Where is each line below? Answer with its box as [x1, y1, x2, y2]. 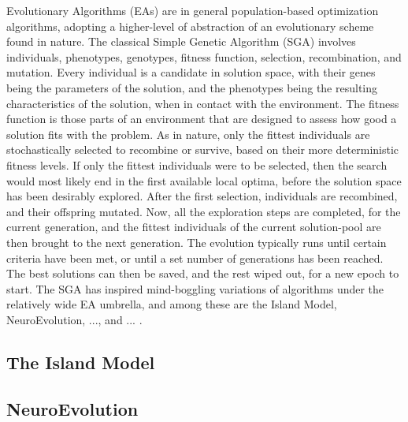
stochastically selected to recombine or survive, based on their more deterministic [6, 141, 399, 158]
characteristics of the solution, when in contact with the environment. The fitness [6, 95, 399, 111]
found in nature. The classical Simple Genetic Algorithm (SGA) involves [6, 33, 356, 50]
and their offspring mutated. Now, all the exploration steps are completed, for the [6, 203, 401, 219]
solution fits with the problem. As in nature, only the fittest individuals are [6, 125, 370, 142]
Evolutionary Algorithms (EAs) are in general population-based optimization [6, 2, 379, 18]
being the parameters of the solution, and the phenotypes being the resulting [6, 79, 378, 95]
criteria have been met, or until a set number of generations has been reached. [6, 249, 384, 266]
